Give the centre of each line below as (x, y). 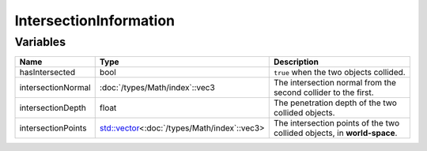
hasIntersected (47, 73)
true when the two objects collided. (340, 73)
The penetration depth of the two (335, 103)
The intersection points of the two (336, 123)
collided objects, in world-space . (335, 133)
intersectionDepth (53, 108)
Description (296, 62)
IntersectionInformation (95, 21)
